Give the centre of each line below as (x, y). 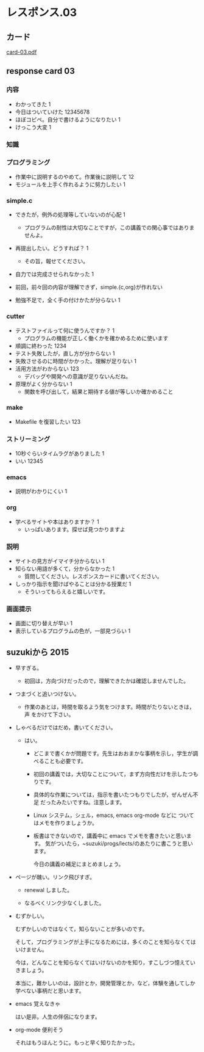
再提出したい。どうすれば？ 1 (52, 248)
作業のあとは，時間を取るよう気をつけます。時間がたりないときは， (109, 707)
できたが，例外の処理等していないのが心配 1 (70, 215)
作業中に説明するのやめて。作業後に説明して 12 (75, 176)
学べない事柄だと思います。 (50, 991)
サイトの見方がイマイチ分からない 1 (60, 561)
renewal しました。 (48, 890)
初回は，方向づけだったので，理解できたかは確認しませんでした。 (107, 681)
